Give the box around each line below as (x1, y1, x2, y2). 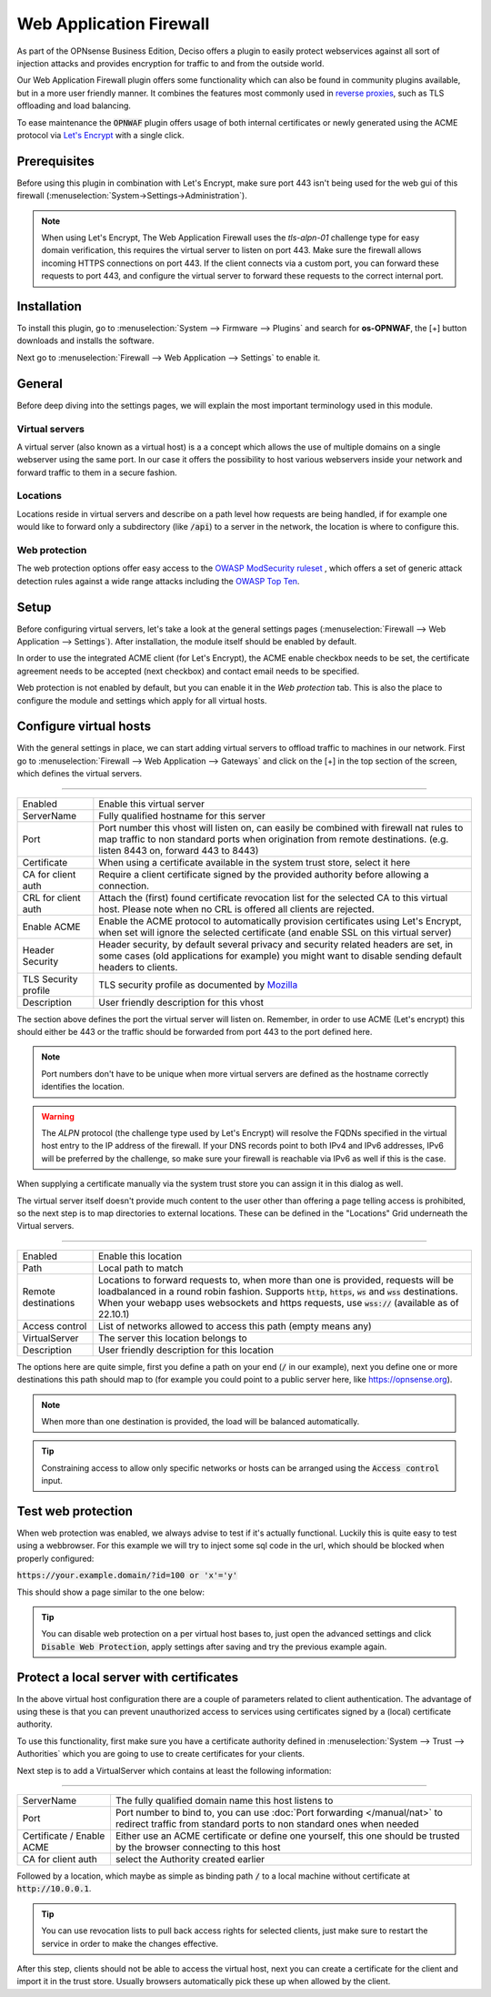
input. (41, 1475, 64, 1486)
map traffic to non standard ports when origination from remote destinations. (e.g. (98, 833, 449, 846)
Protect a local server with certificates (16, 1669, 239, 1685)
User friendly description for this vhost (98, 996, 264, 1009)
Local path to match (97, 1262, 184, 1274)
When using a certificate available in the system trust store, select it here (98, 856, 411, 868)
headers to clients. (98, 960, 178, 973)
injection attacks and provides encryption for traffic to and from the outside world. (16, 57, 325, 68)
